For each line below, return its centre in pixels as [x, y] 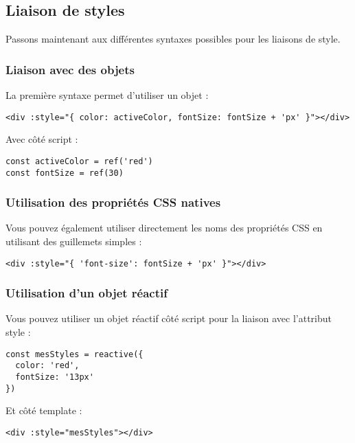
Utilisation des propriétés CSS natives [113, 202]
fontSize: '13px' [55, 377]
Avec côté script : [42, 139]
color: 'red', [47, 366]
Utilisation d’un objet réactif [87, 293]
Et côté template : [44, 410]
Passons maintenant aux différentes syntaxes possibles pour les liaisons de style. [173, 39]
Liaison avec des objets [70, 69]
